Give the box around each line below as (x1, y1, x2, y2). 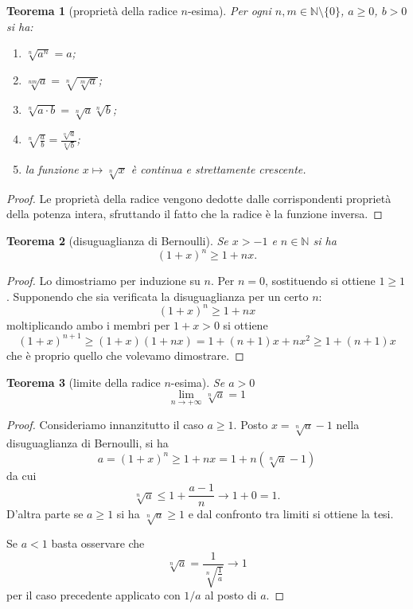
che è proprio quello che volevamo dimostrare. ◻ (6, 346, 244, 363)
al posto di (205, 587, 257, 603)
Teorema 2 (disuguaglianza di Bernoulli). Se (6, 232, 228, 249)
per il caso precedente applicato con (6, 587, 181, 603)
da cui (6, 467, 37, 483)
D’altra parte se (6, 506, 84, 522)
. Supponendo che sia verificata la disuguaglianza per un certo (6, 287, 309, 304)
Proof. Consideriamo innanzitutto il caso (6, 416, 204, 433)
